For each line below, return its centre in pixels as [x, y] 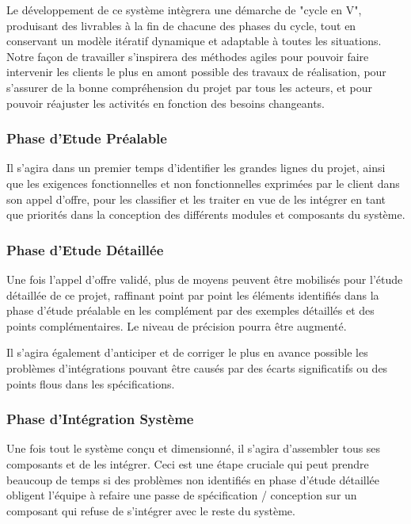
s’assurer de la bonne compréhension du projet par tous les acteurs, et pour [190, 87]
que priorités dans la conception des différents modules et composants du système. [206, 214]
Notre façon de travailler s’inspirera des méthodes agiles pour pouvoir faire [188, 56]
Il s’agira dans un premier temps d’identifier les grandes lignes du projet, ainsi [196, 168]
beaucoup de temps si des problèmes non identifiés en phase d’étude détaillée [193, 479]
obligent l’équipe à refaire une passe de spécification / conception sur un [182, 495]
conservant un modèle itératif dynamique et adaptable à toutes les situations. [194, 41]
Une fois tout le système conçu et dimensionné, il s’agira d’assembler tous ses [194, 448]
